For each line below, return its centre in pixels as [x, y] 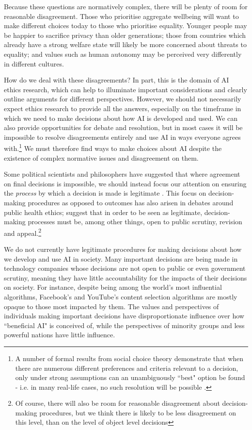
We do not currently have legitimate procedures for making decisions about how [123, 249]
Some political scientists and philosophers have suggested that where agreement [122, 174]
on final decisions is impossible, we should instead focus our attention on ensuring [125, 183]
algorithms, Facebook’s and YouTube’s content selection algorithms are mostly [121, 296]
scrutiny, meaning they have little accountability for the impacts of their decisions [126, 277]
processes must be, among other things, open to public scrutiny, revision [135, 222]
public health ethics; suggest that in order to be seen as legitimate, [103, 212]
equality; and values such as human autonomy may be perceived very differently [123, 54]
